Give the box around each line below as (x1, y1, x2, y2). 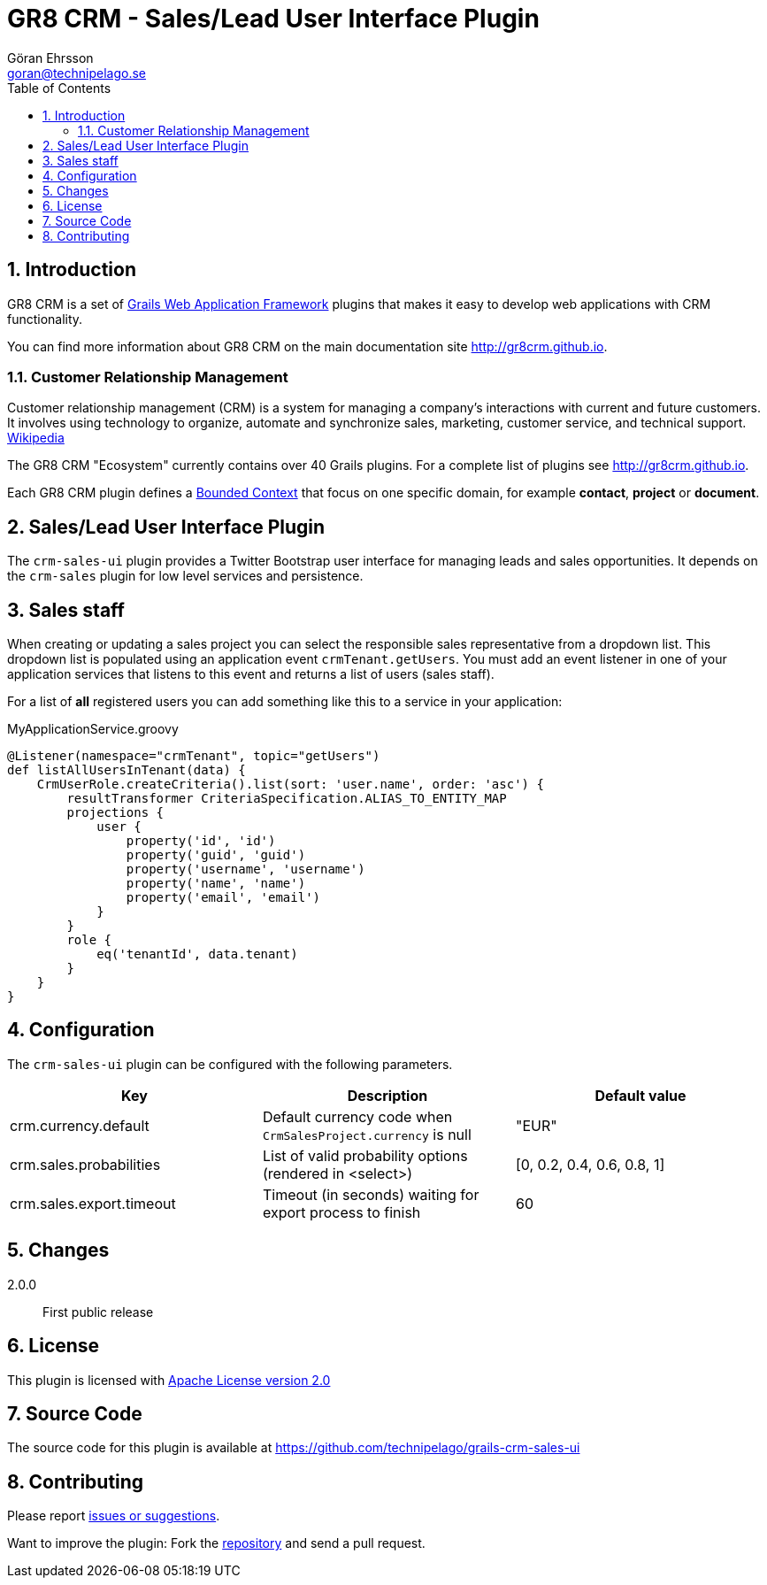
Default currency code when (262, 1107, 453, 1126)
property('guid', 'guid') (126, 848, 306, 863)
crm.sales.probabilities (10, 1155, 161, 1173)
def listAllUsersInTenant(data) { (7, 763, 246, 778)
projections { (66, 805, 165, 820)
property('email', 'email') (126, 890, 321, 905)
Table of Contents (7, 80, 111, 96)
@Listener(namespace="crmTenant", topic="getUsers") (7, 749, 380, 764)
